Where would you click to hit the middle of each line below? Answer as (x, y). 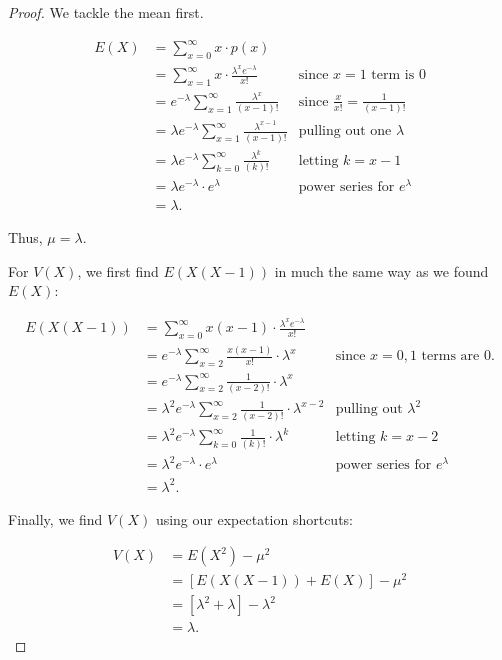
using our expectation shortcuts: (254, 518)
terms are (450, 356)
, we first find (118, 270)
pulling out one (345, 131)
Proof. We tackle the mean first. (106, 12)
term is (393, 75)
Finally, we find (55, 518)
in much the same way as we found (381, 270)
